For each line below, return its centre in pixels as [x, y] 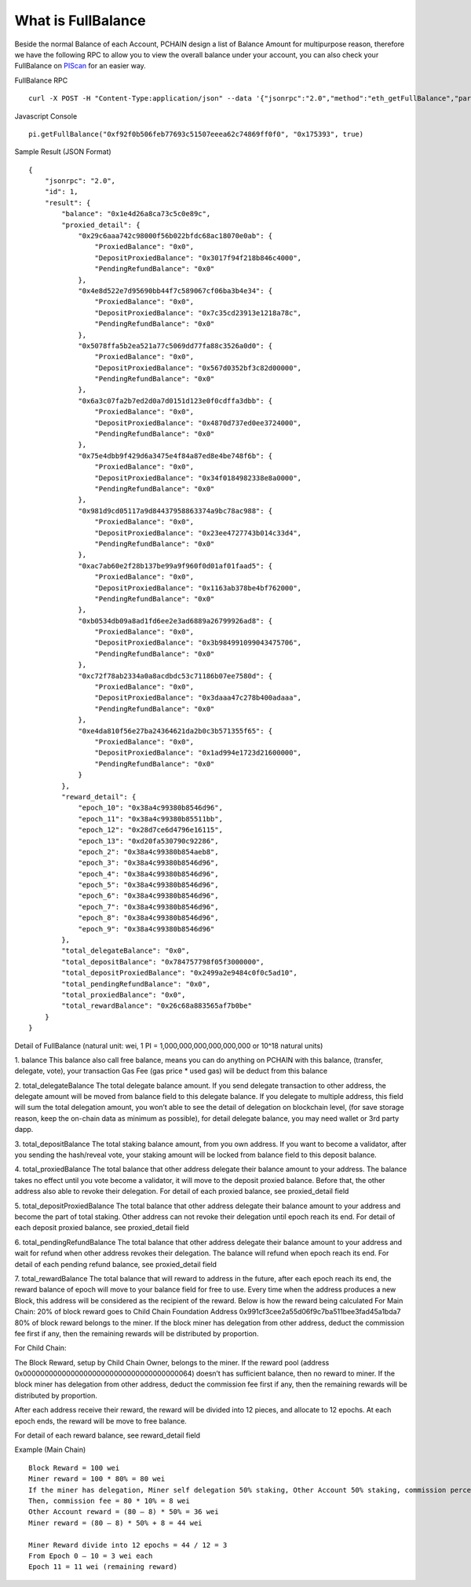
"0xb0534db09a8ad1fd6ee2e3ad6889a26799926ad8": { [175, 621]
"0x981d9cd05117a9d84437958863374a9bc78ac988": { [175, 511]
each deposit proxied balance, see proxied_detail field [102, 1228]
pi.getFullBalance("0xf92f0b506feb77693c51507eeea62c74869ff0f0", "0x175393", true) [196, 134]
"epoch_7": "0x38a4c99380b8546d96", [148, 907]
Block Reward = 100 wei [74, 1468]
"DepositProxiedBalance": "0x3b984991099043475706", [198, 643]
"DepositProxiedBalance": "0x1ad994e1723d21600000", [198, 753]
